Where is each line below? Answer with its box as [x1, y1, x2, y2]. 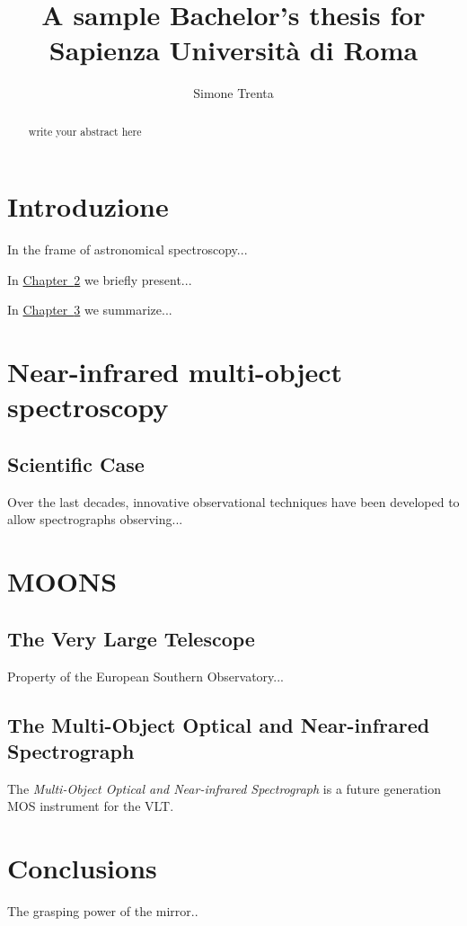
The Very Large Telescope [7, 624, 255, 652]
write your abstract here [28, 123, 142, 138]
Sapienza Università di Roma [48, 31, 419, 68]
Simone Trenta [193, 84, 274, 102]
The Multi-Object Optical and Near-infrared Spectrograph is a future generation [7, 779, 442, 797]
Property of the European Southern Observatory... [7, 666, 284, 685]
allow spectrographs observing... [7, 510, 183, 529]
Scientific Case [7, 450, 145, 478]
